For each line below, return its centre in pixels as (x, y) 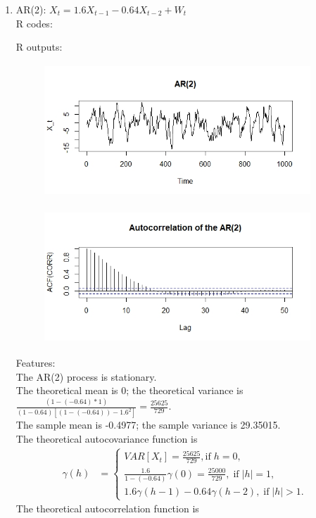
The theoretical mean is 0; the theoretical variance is (129, 390)
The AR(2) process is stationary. (86, 376)
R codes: (34, 23)
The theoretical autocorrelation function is (107, 508)
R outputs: (39, 47)
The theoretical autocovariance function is (107, 438)
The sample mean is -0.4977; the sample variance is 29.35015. (148, 425)
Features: (36, 362)
